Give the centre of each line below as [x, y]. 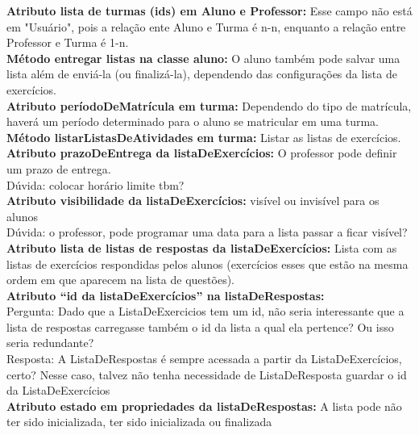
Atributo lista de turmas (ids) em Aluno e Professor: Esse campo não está [209, 10]
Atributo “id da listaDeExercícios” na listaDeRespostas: [166, 295]
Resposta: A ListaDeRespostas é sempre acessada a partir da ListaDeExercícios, [204, 359]
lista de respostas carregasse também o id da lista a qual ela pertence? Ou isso [200, 326]
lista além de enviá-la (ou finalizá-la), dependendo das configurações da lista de [202, 74]
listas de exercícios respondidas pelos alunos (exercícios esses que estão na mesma [207, 264]
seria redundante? [50, 343]
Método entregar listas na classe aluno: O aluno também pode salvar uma [203, 58]
